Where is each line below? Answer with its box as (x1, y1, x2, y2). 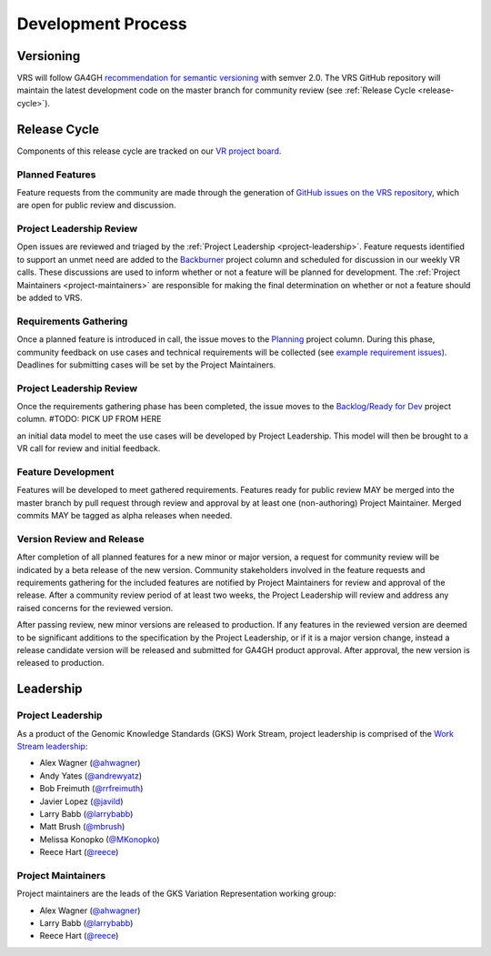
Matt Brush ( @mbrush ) (39, 821, 125, 832)
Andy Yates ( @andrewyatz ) (39, 770, 143, 781)
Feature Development (16, 465, 115, 478)
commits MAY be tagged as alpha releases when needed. (16, 510, 233, 521)
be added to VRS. (16, 292, 83, 303)
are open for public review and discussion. (16, 200, 176, 211)
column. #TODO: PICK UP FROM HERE (16, 414, 162, 425)
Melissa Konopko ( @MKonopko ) (39, 833, 160, 845)
